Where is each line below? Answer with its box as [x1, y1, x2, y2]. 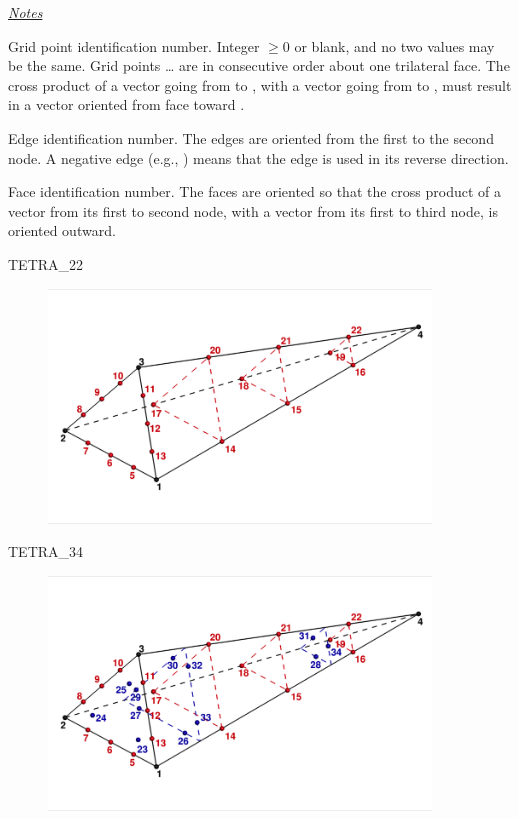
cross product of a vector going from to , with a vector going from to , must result [8, 74, 512, 95]
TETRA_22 [8, 253, 84, 274]
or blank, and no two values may [294, 35, 495, 56]
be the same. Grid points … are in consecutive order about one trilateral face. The [8, 55, 510, 76]
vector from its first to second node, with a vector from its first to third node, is [8, 200, 498, 221]
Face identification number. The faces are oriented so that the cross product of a [8, 181, 502, 202]
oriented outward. [8, 220, 116, 241]
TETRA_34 [8, 541, 84, 562]
